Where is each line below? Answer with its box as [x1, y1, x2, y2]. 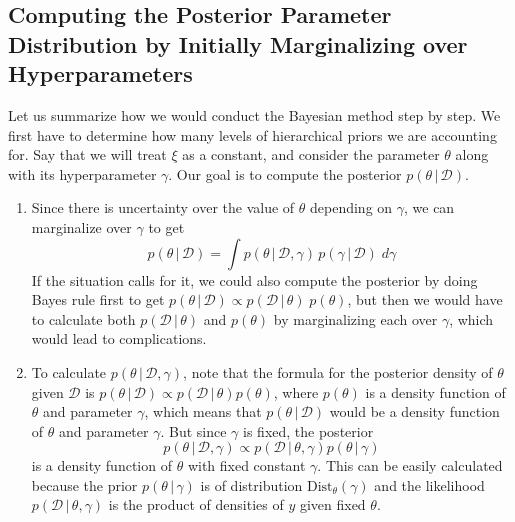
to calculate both [31, 308, 136, 329]
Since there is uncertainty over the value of [31, 197, 295, 218]
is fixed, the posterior [243, 420, 374, 441]
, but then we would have [347, 289, 503, 310]
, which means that [144, 401, 262, 422]
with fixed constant [187, 455, 306, 476]
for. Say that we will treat [8, 144, 167, 165]
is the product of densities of [108, 494, 284, 515]
